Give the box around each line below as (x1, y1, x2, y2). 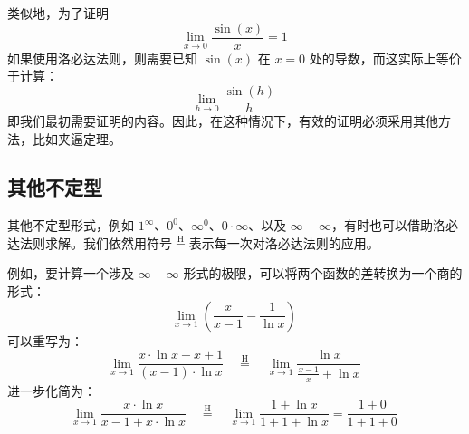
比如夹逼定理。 (32, 129, 121, 148)
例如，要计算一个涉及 (7, 264, 134, 283)
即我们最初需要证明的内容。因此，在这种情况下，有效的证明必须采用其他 (7, 111, 438, 130)
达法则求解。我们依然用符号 (7, 233, 172, 252)
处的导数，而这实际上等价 (309, 48, 462, 67)
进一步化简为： (7, 381, 96, 400)
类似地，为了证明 (7, 4, 109, 22)
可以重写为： (7, 331, 83, 350)
